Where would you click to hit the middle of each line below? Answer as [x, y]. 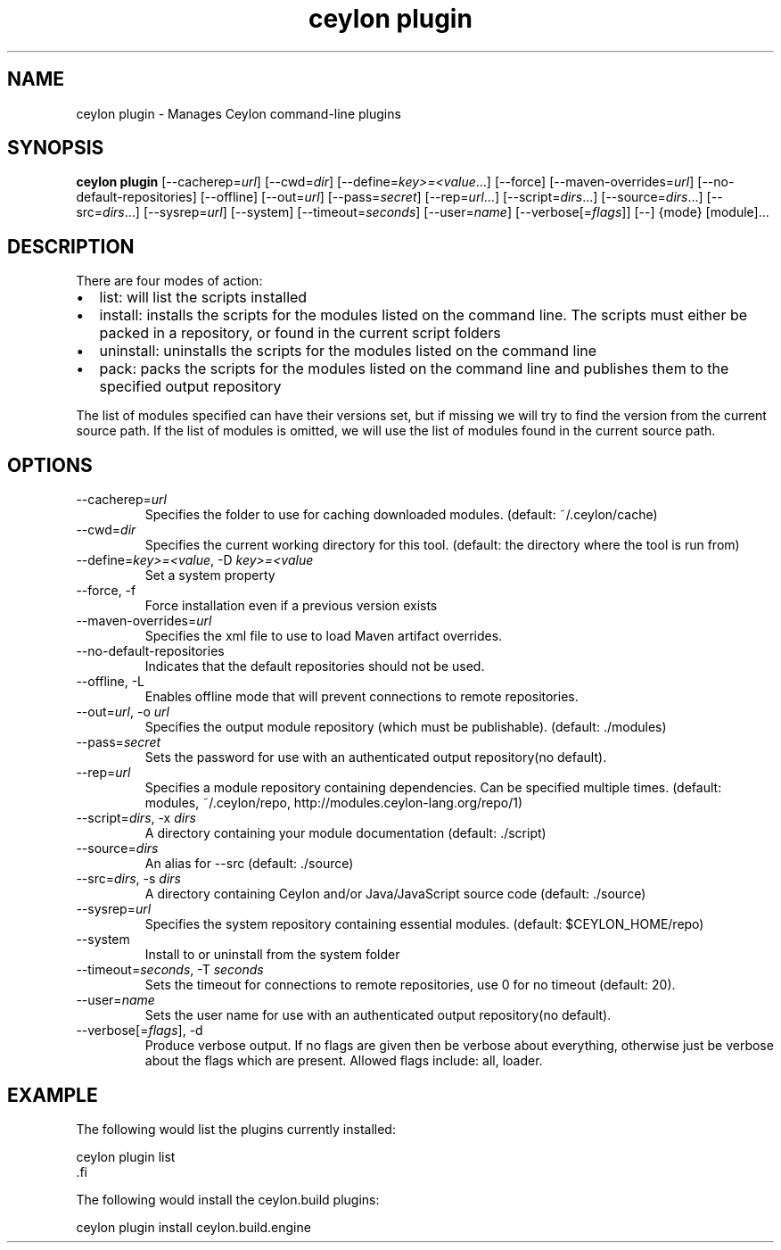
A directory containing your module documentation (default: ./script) [345, 833]
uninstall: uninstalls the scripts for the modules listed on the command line [348, 351]
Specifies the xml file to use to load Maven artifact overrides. [324, 636]
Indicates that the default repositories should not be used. [315, 666]
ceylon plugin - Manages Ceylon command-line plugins [238, 113]
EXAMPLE [53, 1095]
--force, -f [106, 591]
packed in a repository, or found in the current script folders [300, 333]
